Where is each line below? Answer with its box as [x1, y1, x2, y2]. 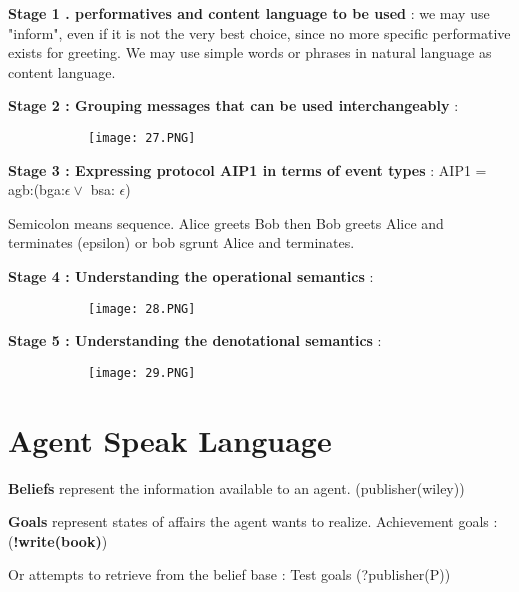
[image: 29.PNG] [88, 365, 196, 380]
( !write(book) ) [8, 530, 108, 551]
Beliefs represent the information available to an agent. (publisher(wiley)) [8, 477, 465, 498]
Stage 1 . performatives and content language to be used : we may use [8, 3, 490, 23]
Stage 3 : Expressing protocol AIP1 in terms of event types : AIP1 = [8, 159, 487, 180]
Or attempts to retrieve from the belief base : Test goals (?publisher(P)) [8, 564, 451, 585]
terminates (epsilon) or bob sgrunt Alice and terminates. [8, 232, 355, 253]
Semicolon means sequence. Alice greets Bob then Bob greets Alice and [8, 212, 444, 233]
